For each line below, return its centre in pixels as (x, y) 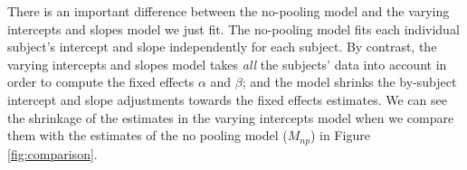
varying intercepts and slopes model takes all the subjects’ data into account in (227, 64)
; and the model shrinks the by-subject (349, 82)
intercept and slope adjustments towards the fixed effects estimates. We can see (227, 99)
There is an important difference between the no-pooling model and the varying (229, 11)
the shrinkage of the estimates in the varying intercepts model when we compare (231, 117)
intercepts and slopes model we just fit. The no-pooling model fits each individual (233, 28)
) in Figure (340, 135)
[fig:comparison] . (52, 153)
